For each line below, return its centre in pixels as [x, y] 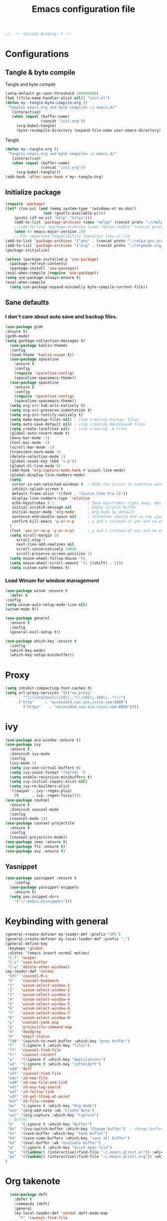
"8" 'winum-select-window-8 [39, 1018]
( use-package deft [29, 1195]
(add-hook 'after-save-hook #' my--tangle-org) [54, 177]
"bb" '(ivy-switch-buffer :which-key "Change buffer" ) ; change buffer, [86, 1129]
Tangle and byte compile [30, 84]
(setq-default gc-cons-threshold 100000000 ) [52, 94]
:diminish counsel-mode [34, 809]
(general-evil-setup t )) [35, 632]
